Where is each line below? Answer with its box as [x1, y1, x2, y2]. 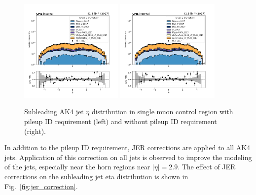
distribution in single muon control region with [91, 106, 233, 117]
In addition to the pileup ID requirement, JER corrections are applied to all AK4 [4, 142, 251, 153]
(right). [24, 126, 46, 136]
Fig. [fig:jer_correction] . [4, 181, 78, 191]
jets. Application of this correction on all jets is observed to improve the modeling [4, 152, 252, 162]
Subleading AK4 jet [24, 106, 84, 117]
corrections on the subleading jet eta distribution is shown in [4, 171, 188, 181]
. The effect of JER [178, 162, 236, 172]
